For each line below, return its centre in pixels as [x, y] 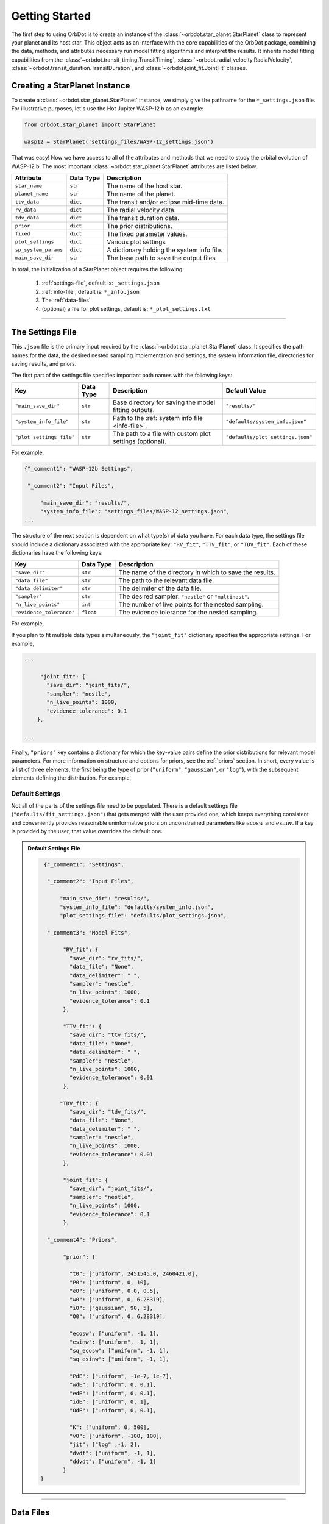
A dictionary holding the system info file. [165, 250]
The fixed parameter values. [147, 233]
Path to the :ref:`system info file [158, 418]
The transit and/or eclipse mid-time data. [166, 202]
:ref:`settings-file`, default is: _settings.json [101, 283]
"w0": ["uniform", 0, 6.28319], [118, 1299]
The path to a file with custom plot [162, 433]
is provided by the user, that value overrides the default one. [87, 831]
